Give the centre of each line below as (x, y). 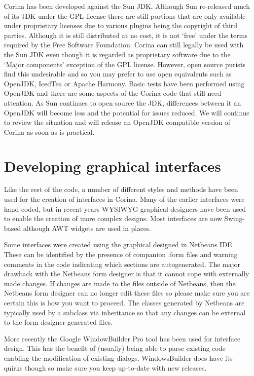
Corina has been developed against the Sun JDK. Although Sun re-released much (127, 6)
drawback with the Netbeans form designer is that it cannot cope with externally (127, 274)
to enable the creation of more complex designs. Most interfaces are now (113, 218)
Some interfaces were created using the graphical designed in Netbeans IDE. (119, 244)
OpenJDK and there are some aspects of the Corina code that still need (113, 93)
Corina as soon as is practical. (49, 132)
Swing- (235, 218)
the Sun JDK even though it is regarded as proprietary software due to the (117, 54)
